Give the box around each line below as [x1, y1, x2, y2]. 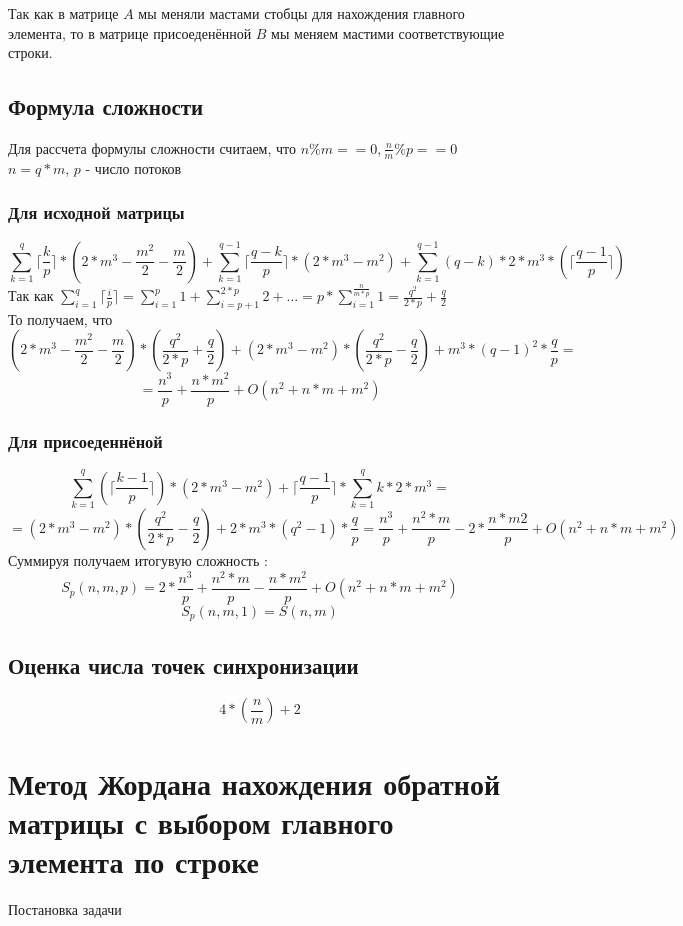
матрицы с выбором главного [8, 801, 394, 842]
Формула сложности [8, 91, 204, 122]
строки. [8, 42, 53, 63]
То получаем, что [8, 308, 113, 329]
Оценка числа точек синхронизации [8, 649, 359, 680]
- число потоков [85, 157, 182, 178]
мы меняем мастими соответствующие [271, 22, 505, 43]
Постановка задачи [8, 898, 122, 919]
